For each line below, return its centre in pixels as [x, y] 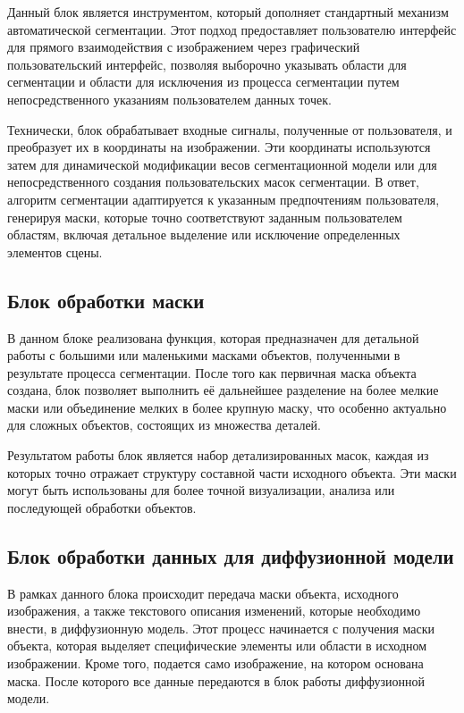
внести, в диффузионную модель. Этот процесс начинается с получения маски [221, 628]
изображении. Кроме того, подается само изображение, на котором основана [215, 663]
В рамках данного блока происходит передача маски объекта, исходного [203, 593]
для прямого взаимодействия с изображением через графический [184, 47]
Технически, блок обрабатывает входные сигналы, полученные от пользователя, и [230, 129]
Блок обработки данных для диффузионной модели [231, 555]
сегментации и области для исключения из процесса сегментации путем [203, 82]
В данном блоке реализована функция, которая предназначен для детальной [213, 337]
